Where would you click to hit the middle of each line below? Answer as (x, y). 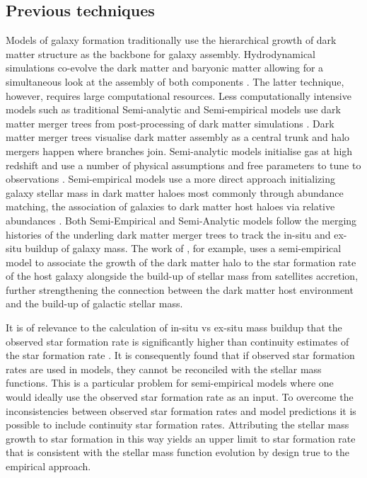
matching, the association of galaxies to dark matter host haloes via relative (170, 206)
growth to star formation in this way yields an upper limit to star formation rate (181, 438)
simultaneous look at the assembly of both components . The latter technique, (175, 81)
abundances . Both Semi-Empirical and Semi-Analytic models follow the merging (181, 220)
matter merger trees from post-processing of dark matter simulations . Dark (170, 123)
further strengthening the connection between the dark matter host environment (180, 289)
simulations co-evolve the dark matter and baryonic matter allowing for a (165, 68)
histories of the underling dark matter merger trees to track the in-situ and (168, 234)
